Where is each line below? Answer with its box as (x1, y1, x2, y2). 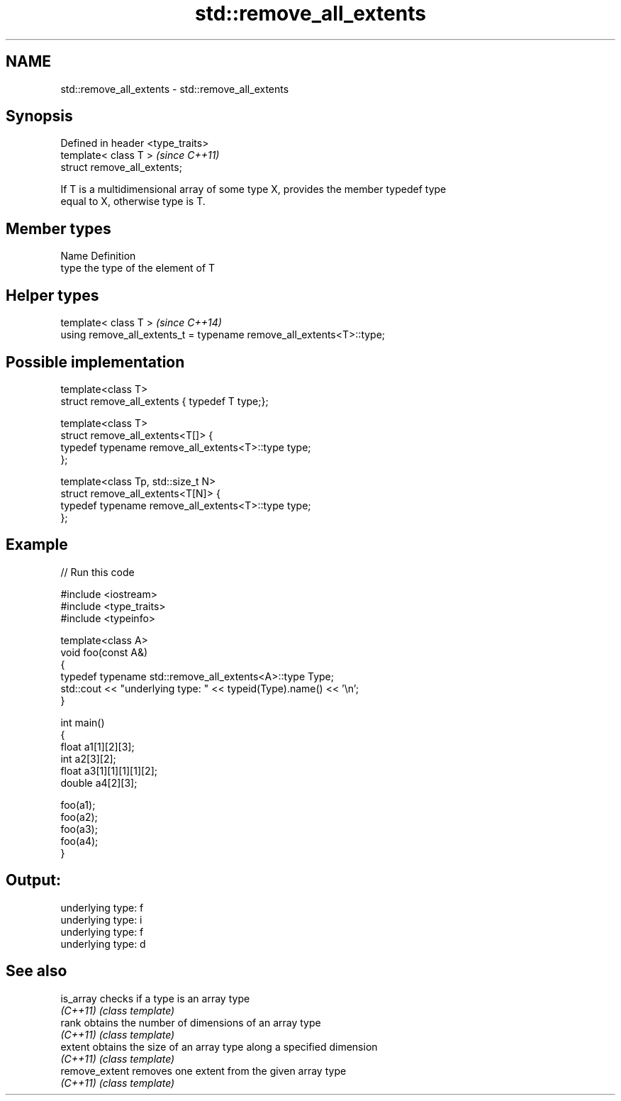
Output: (6, 871, 61, 890)
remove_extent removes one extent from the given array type (60, 1064, 347, 1077)
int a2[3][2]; (60, 752, 116, 765)
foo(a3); (60, 822, 98, 835)
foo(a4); (60, 834, 99, 847)
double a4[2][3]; (60, 776, 138, 789)
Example (6, 536, 68, 554)
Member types (6, 219, 111, 238)
